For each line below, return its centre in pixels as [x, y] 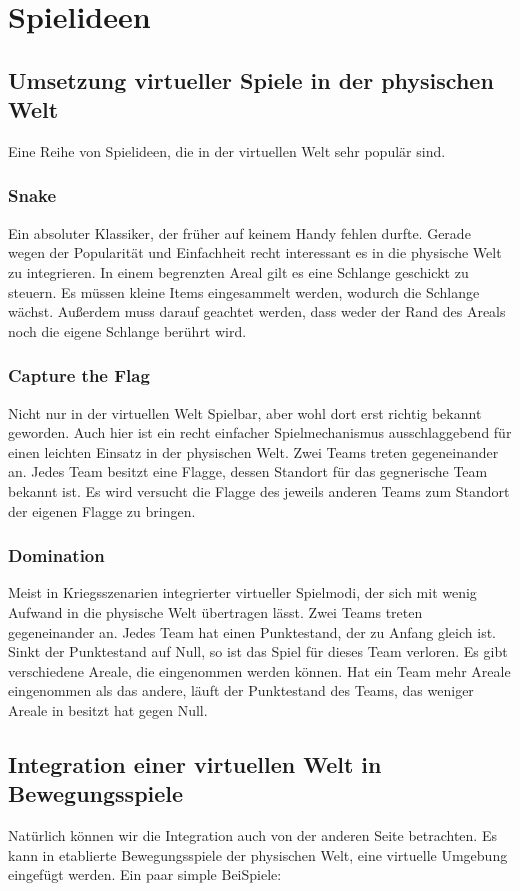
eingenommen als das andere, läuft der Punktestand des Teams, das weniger [241, 690]
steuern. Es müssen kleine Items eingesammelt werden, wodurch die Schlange [244, 291]
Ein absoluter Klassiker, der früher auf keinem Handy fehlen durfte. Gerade [239, 232]
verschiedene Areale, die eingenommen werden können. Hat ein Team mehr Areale [259, 670]
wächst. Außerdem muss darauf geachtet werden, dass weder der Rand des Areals [257, 311]
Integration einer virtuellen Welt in [195, 763]
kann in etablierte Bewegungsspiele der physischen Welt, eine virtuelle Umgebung [258, 854]
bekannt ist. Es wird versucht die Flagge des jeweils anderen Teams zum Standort [259, 490]
